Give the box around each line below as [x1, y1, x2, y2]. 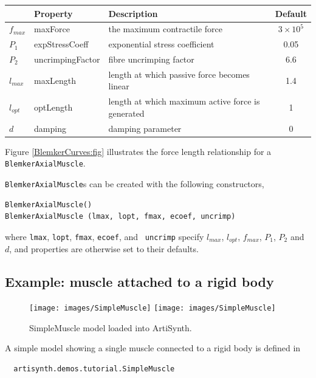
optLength [34, 101, 73, 114]
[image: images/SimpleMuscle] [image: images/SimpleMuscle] [29, 304, 276, 313]
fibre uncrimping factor [108, 53, 194, 66]
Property [34, 7, 73, 19]
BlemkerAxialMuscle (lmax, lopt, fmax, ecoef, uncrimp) [5, 212, 236, 221]
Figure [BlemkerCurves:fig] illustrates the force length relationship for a [5, 145, 272, 157]
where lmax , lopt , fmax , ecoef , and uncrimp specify [5, 230, 204, 242]
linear [108, 80, 129, 92]
